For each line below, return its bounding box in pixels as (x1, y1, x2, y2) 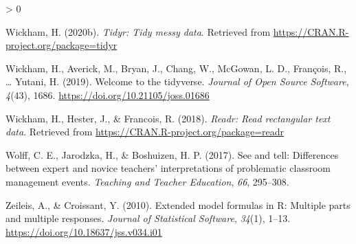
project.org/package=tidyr (5, 38, 118, 52)
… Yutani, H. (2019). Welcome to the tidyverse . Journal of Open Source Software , (5, 74, 349, 89)
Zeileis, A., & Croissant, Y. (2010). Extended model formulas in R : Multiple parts (5, 197, 351, 212)
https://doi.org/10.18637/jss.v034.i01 (5, 224, 162, 239)
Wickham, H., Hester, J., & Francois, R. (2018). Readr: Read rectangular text (5, 111, 331, 125)
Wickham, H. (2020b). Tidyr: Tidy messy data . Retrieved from (5, 24, 271, 38)
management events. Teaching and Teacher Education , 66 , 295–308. (5, 174, 289, 188)
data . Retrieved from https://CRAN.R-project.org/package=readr (5, 124, 285, 139)
